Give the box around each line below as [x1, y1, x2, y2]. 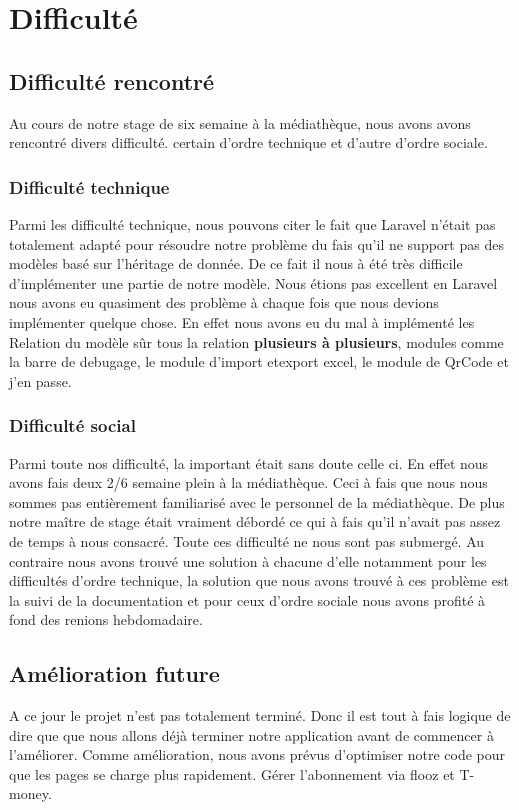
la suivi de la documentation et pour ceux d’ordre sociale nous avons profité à [9, 589, 486, 610]
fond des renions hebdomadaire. [9, 609, 203, 630]
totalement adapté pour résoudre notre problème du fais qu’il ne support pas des [9, 233, 504, 254]
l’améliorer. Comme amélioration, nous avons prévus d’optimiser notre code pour [9, 744, 506, 765]
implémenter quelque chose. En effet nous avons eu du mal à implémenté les [9, 311, 475, 332]
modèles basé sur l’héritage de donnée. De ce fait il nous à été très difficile [9, 253, 463, 274]
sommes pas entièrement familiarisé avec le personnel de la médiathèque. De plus [9, 491, 505, 512]
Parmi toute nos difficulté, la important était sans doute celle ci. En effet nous [9, 452, 489, 473]
